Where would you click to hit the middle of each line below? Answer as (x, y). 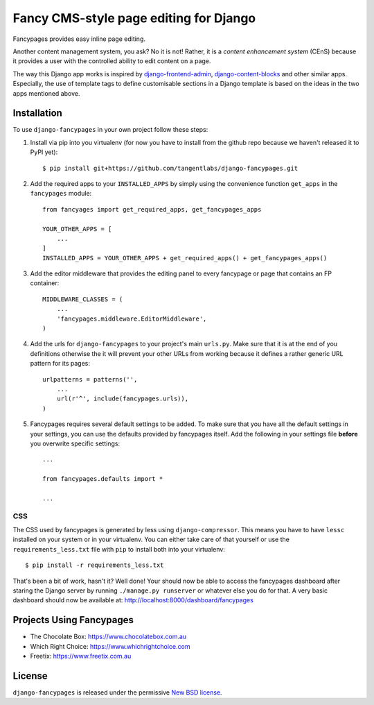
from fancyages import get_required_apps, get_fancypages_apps (152, 209)
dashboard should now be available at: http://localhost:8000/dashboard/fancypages (133, 600)
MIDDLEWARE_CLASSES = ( (83, 299)
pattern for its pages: (60, 364)
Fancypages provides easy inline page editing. (79, 39)
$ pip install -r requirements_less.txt (95, 565)
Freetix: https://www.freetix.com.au (81, 656)
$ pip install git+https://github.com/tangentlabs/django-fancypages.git (170, 168)
